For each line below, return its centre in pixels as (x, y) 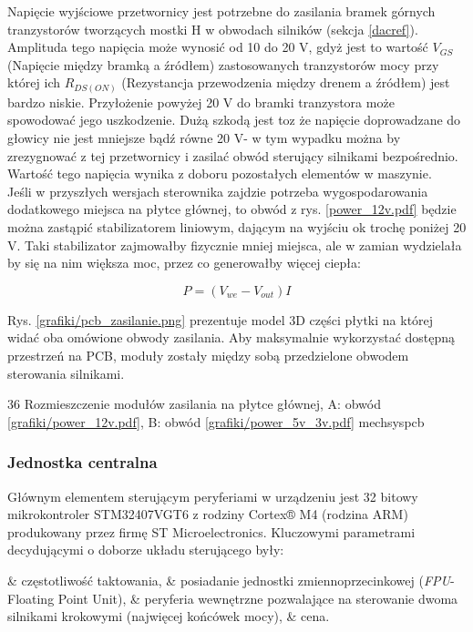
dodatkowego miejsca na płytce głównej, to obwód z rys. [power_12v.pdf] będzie (232, 209)
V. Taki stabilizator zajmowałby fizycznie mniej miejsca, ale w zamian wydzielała (235, 245)
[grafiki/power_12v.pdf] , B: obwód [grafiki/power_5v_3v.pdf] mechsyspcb (216, 421)
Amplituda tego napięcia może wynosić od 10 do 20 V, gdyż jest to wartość (218, 47)
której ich (34, 82)
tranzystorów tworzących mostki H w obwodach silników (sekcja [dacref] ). (213, 29)
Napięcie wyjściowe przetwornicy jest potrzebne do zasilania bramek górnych (221, 11)
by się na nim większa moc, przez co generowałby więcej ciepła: (184, 263)
